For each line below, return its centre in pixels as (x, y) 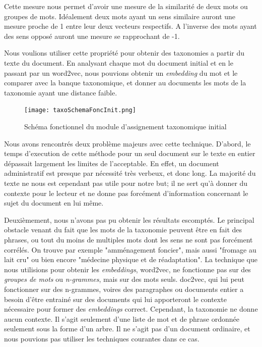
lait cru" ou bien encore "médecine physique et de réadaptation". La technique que (131, 259)
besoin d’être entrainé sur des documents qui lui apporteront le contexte (115, 299)
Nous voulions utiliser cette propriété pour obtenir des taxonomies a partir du (124, 53)
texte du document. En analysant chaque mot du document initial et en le (119, 62)
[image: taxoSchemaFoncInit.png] (80, 110)
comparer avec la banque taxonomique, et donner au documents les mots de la (125, 83)
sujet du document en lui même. (54, 203)
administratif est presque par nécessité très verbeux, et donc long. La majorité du (130, 173)
